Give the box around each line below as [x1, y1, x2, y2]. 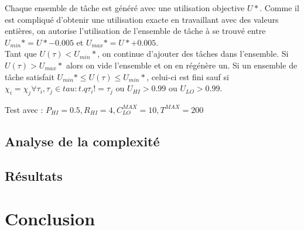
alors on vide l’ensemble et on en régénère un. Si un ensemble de [66, 59, 298, 71]
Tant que [5, 47, 37, 60]
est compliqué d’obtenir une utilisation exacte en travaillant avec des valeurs [5, 13, 279, 25]
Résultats [5, 166, 63, 184]
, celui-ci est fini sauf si [146, 70, 229, 83]
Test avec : [5, 103, 43, 115]
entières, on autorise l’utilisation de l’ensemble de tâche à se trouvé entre [5, 25, 266, 37]
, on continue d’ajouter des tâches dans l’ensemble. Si [97, 47, 289, 60]
